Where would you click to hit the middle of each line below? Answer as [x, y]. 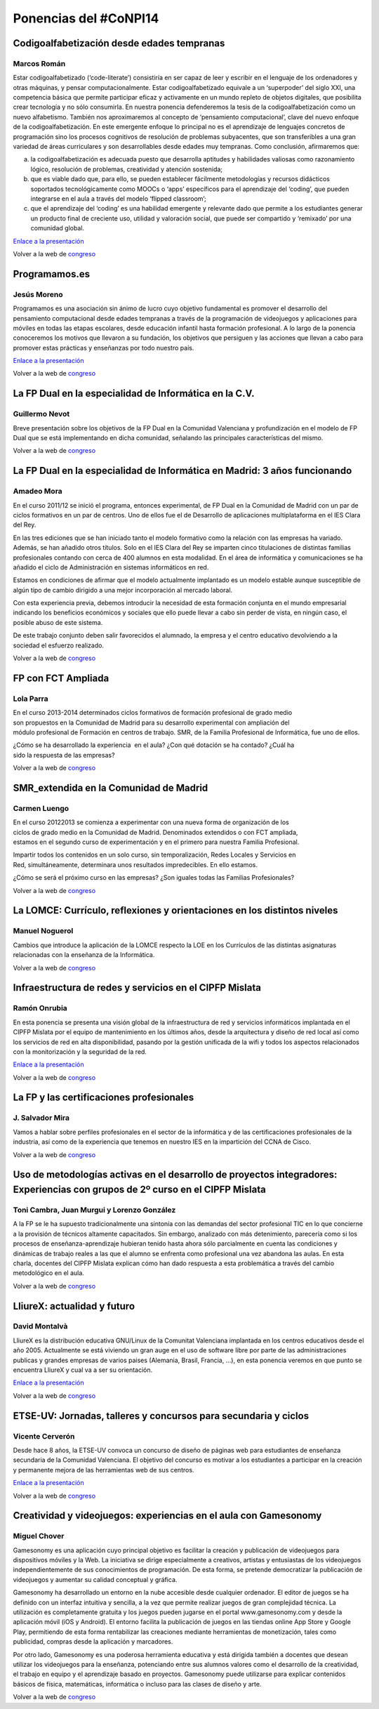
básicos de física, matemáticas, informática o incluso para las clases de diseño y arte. [137, 1684]
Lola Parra [31, 699]
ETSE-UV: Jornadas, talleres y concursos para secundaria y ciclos [161, 1416]
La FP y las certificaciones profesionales [104, 1098]
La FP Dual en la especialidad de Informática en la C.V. [134, 394]
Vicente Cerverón [44, 1436]
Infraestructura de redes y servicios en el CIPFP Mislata [137, 988]
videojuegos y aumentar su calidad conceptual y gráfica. [95, 1579]
